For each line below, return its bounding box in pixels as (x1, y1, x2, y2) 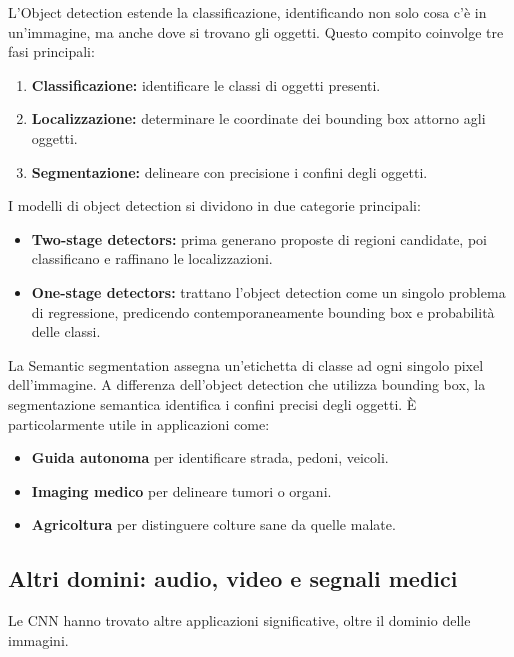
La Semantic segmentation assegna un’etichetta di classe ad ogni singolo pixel (8, 354, 484, 375)
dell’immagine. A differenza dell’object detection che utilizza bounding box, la (8, 374, 486, 395)
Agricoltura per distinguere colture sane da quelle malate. (31, 514, 396, 535)
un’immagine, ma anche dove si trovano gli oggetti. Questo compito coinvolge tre (8, 21, 504, 42)
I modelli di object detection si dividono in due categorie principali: (8, 195, 421, 216)
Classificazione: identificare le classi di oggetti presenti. (31, 74, 381, 95)
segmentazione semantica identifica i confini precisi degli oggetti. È (8, 393, 417, 414)
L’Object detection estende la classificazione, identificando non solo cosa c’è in (8, 2, 487, 22)
